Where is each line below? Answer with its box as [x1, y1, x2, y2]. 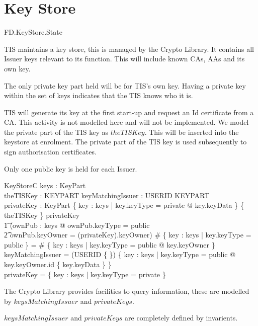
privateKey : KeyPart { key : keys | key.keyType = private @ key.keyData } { [4, 200, 244, 210]
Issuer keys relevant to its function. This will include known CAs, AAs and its [4, 53, 245, 64]
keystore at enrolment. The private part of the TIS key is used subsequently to [4, 136, 247, 147]
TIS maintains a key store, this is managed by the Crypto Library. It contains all [4, 43, 254, 54]
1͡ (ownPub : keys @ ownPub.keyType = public [4, 219, 150, 230]
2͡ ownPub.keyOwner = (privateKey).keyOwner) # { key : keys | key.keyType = [4, 229, 251, 240]
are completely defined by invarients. [125, 312, 238, 323]
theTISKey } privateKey [4, 210, 80, 220]
